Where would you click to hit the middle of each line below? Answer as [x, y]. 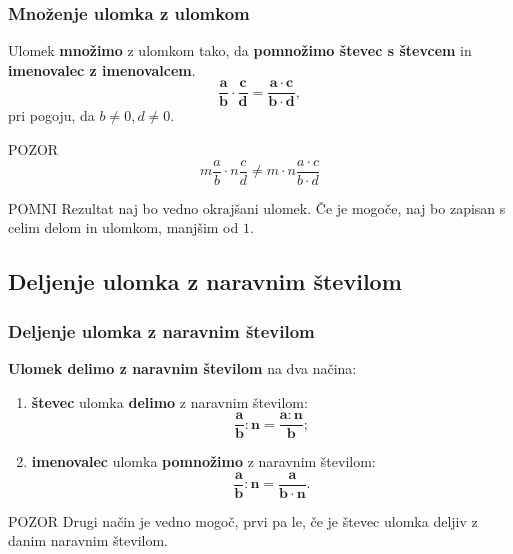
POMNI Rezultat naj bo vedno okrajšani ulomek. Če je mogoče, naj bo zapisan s [257, 207]
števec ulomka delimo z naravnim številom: [169, 401]
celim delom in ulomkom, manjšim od [123, 227]
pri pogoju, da [51, 115]
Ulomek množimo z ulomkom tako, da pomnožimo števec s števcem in [240, 50]
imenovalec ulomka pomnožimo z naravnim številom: [203, 461]
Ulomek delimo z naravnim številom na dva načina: [182, 367]
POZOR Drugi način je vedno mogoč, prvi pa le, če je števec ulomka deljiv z [243, 520]
